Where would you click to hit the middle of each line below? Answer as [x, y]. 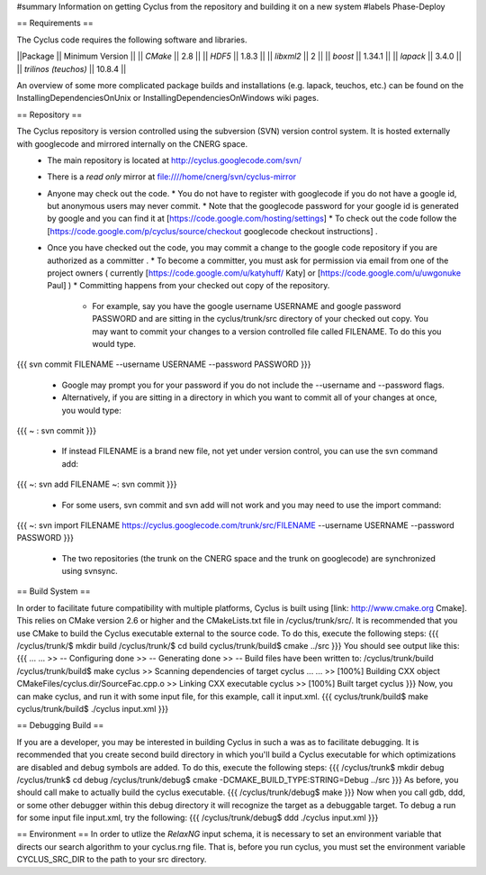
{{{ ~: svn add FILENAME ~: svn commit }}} [97, 484]
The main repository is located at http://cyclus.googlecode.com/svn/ [174, 160]
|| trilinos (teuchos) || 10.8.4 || [72, 68]
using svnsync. [90, 571]
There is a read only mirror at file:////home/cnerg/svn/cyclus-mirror [172, 177]
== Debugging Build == [60, 725]
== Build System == [54, 591]
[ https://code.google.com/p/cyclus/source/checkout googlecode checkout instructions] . [212, 231]
